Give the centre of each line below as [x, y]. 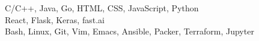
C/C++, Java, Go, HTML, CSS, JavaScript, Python [102, 8]
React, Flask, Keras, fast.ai [55, 19]
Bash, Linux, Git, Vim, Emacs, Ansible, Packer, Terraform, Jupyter [129, 31]
